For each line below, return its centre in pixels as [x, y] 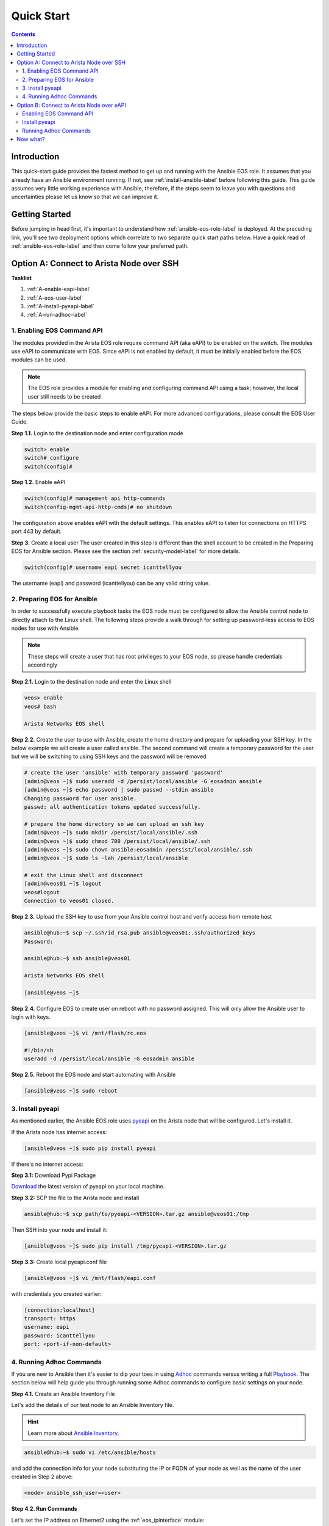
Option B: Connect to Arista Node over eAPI [71, 105]
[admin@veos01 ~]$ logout [63, 884]
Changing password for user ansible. [80, 798]
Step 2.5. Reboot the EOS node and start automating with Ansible [94, 1075]
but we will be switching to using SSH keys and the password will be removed [109, 756]
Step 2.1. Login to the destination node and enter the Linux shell [91, 682]
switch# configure [51, 458]
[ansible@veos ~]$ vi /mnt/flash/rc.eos [85, 1033]
